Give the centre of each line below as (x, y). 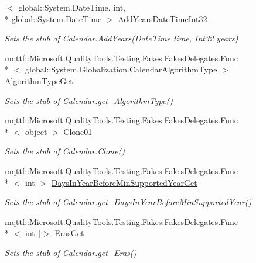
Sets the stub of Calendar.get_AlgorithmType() (89, 100)
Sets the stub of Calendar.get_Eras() (71, 252)
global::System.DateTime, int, (72, 7)
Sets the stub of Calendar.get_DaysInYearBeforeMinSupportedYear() (128, 202)
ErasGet (69, 233)
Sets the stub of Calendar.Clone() (65, 151)
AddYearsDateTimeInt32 (163, 18)
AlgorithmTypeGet (39, 80)
